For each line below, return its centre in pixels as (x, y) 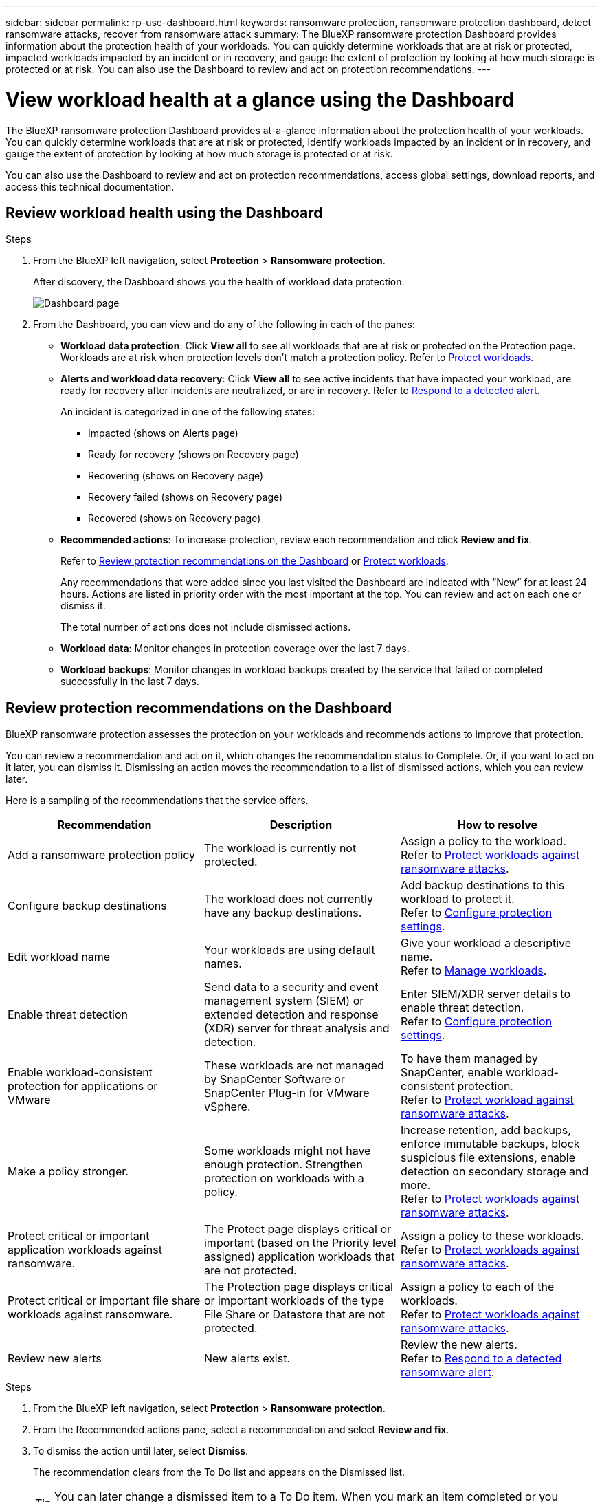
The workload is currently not (280, 848)
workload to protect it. (457, 899)
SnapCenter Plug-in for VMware (287, 1093)
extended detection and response (291, 1015)
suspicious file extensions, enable (488, 1158)
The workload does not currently (288, 899)
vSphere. (227, 1107)
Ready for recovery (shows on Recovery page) (193, 455)
